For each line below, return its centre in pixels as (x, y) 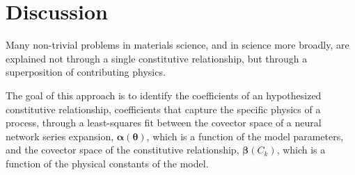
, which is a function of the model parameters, (245, 136)
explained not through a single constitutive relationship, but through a (157, 58)
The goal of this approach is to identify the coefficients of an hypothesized (164, 95)
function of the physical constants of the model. (107, 163)
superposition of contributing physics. (86, 72)
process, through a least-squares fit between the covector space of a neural (164, 123)
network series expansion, (60, 136)
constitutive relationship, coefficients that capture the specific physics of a (163, 109)
